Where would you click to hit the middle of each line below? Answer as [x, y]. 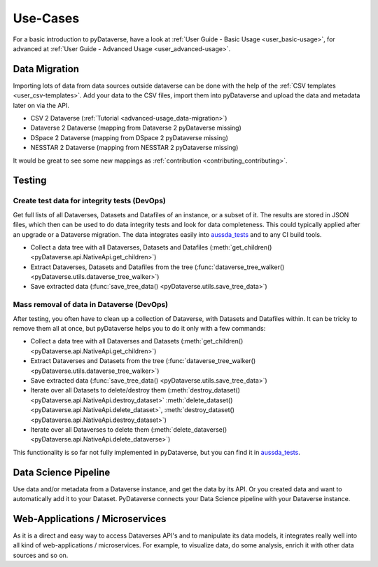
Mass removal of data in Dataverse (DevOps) [91, 305]
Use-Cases [46, 18]
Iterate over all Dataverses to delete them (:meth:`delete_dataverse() [129, 429]
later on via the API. [41, 105]
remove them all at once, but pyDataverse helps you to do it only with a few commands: [139, 328]
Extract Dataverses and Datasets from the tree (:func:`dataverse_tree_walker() [143, 361]
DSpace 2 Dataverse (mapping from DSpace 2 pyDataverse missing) [129, 137]
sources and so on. [41, 555]
